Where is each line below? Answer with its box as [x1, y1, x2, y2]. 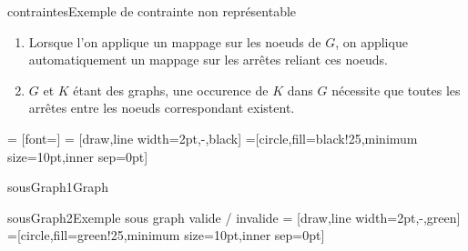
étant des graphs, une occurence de [73, 80, 269, 99]
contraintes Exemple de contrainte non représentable [7, 2, 297, 20]
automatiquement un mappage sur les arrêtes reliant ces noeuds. [28, 50, 388, 69]
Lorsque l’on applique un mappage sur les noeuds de [28, 32, 321, 51]
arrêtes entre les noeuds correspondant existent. [28, 98, 295, 117]
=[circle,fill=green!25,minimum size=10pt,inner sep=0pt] [7, 226, 325, 245]
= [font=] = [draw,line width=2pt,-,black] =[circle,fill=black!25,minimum [7, 128, 418, 147]
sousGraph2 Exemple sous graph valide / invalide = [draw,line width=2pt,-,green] [7, 207, 461, 226]
